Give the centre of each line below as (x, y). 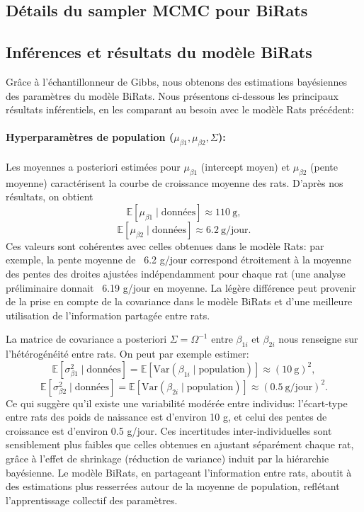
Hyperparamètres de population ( (90, 137)
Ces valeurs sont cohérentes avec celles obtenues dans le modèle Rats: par (165, 245)
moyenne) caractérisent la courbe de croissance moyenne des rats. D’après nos (175, 182)
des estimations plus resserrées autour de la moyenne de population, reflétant (173, 486)
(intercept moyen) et (245, 166)
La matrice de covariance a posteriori (86, 339)
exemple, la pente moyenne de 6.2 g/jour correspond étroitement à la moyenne (178, 260)
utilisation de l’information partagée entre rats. (108, 315)
